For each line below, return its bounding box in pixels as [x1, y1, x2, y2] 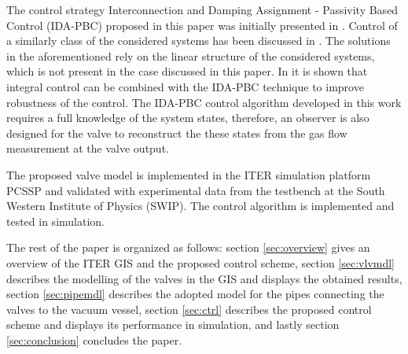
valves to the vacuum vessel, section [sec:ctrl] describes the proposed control [6, 301, 372, 317]
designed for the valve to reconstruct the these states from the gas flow [6, 124, 347, 141]
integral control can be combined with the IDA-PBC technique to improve [6, 78, 364, 94]
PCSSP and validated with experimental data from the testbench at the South [6, 182, 385, 198]
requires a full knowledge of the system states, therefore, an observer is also [6, 109, 369, 126]
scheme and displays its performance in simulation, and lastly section [6, 316, 340, 333]
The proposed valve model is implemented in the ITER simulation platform [6, 166, 371, 183]
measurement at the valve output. [6, 140, 169, 157]
